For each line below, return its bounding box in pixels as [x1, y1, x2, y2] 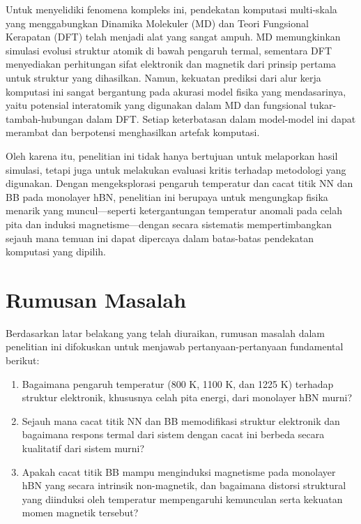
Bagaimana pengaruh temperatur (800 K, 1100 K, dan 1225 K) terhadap [22, 376, 334, 391]
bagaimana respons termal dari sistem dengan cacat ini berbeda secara [22, 427, 325, 442]
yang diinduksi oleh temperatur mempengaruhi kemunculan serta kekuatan [22, 491, 343, 506]
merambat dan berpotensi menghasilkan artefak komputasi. [6, 125, 260, 140]
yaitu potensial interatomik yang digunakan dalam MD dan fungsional [6, 98, 307, 112]
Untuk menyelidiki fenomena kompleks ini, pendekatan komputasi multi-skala [6, 2, 337, 16]
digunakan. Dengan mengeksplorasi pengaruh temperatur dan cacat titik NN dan [6, 176, 353, 190]
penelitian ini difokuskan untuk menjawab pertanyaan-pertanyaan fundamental [6, 339, 344, 354]
